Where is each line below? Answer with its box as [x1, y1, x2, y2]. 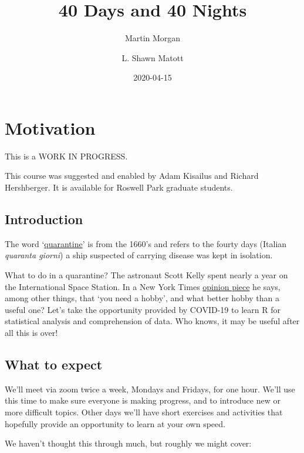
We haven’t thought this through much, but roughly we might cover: [5, 437, 252, 449]
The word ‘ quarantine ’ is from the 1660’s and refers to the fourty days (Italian [5, 237, 287, 249]
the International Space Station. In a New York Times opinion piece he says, [5, 280, 281, 292]
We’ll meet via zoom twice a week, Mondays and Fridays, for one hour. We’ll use [5, 382, 295, 395]
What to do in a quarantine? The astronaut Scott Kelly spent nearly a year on [5, 269, 288, 281]
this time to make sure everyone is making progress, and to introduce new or [5, 394, 281, 407]
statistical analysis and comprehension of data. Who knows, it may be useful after [5, 315, 300, 327]
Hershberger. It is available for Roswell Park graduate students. [5, 181, 233, 194]
